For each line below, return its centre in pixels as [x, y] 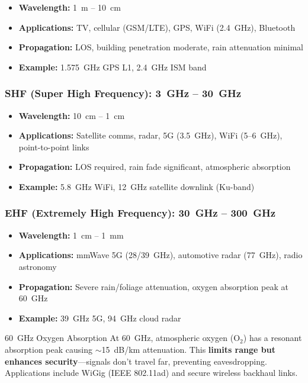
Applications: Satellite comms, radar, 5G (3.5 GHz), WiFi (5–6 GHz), [150, 135]
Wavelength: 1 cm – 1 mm [71, 235]
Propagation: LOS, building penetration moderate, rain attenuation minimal [161, 47]
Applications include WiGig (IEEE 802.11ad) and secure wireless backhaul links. [151, 373]
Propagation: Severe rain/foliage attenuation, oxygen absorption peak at [153, 286]
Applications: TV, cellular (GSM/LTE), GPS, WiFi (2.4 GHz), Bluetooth [157, 27]
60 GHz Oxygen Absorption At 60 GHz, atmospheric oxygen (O [123, 338]
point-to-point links [54, 147]
